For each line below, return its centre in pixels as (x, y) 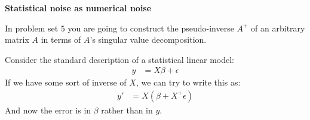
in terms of (61, 40)
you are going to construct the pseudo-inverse (151, 28)
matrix (17, 40)
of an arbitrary (278, 28)
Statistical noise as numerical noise (78, 7)
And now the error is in (48, 110)
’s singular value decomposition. (148, 40)
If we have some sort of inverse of (66, 82)
